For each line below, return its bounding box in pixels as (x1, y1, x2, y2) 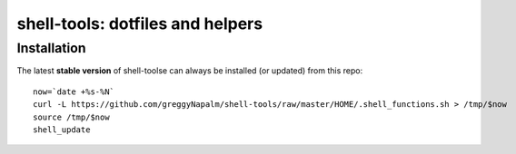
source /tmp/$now (33, 111, 110, 122)
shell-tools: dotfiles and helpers (16, 14, 263, 34)
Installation (16, 40, 86, 56)
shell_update (33, 124, 91, 135)
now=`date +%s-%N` (33, 86, 115, 97)
